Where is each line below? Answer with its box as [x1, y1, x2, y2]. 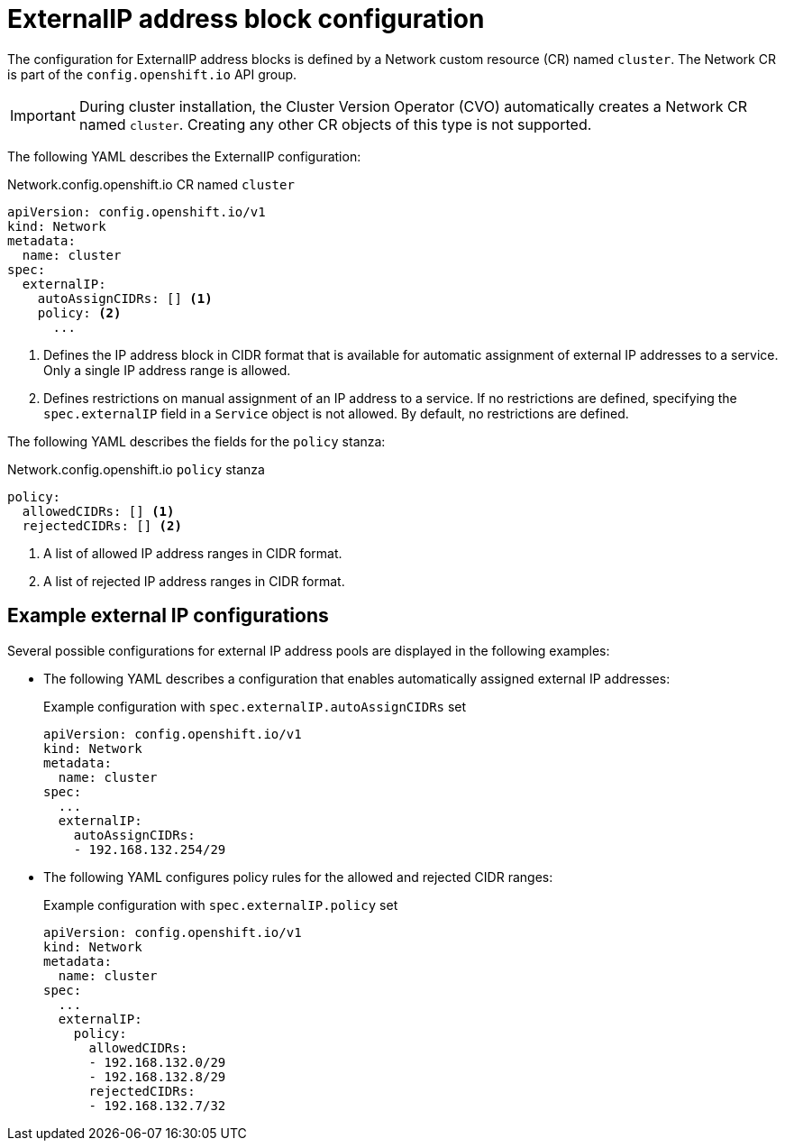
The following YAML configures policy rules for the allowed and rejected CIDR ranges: [43, 868, 553, 885]
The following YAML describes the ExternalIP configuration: [7, 148, 361, 164]
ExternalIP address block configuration [7, 4, 485, 34]
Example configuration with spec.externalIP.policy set [43, 896, 398, 913]
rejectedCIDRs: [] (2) [22, 518, 182, 533]
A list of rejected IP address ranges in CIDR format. [43, 573, 345, 589]
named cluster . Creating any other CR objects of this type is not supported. [78, 115, 592, 133]
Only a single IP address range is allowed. [43, 362, 291, 378]
